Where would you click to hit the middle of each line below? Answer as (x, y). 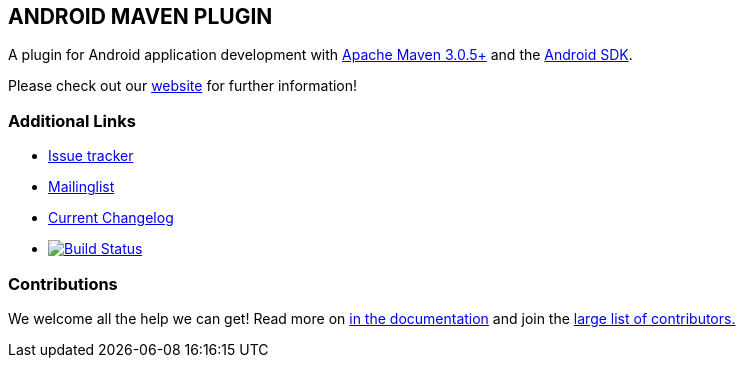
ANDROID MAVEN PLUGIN (140, 16)
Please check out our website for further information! (183, 86)
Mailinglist (81, 187)
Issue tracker (91, 156)
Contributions (63, 283)
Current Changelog (111, 218)
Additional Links (72, 120)
